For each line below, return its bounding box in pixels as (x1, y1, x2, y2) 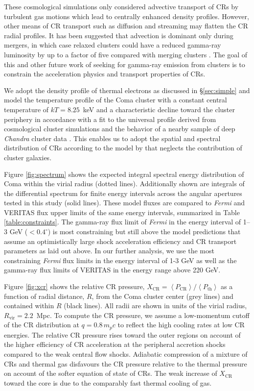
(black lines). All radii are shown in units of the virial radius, (64, 300, 247, 311)
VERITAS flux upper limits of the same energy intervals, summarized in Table (4, 207, 240, 217)
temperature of (4, 104, 49, 114)
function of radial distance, (4, 291, 85, 301)
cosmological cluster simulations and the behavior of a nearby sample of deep (4, 123, 235, 134)
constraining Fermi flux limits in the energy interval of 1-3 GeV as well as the (4, 255, 237, 265)
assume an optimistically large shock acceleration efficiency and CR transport (4, 236, 237, 246)
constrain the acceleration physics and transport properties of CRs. (4, 69, 206, 79)
